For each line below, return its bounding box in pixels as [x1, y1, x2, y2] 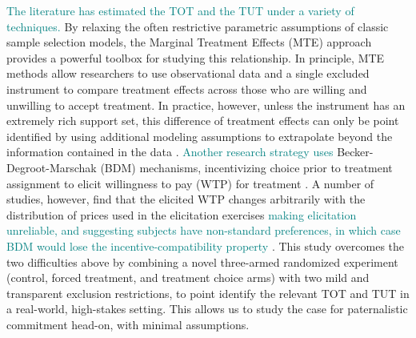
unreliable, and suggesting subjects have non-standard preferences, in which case [6, 222, 401, 239]
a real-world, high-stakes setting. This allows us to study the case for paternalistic [6, 300, 408, 317]
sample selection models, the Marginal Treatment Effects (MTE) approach [6, 34, 372, 50]
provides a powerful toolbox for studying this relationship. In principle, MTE [6, 49, 385, 66]
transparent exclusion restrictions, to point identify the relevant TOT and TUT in [6, 284, 410, 301]
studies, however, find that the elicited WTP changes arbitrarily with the [6, 191, 366, 207]
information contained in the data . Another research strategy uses [6, 143, 334, 160]
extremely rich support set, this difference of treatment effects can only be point [6, 112, 399, 129]
